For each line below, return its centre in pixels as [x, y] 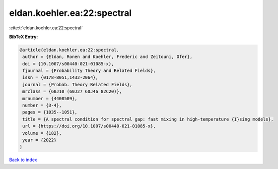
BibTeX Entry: [24, 37]
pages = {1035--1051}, [50, 112]
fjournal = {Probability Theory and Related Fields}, [89, 71]
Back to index [23, 160]
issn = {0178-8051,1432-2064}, [61, 78]
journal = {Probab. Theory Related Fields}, [77, 84]
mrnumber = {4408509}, [50, 98]
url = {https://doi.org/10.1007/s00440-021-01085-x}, [89, 126]
